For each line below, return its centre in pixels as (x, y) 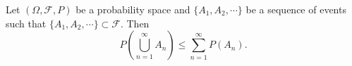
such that (26, 23)
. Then (135, 23)
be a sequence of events (296, 9)
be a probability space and (133, 9)
